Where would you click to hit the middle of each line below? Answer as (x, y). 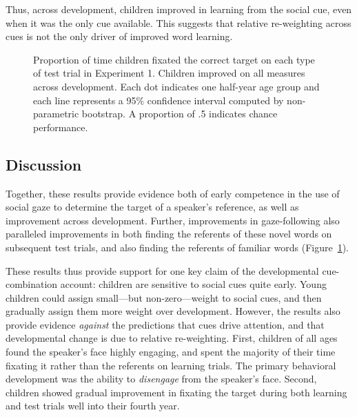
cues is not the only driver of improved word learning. (119, 36)
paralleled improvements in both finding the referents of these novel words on (169, 234)
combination (32, 284)
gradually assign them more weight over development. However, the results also (173, 311)
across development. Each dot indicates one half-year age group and (176, 86)
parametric (56, 114)
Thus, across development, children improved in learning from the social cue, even (179, 9)
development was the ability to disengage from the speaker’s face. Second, (161, 379)
